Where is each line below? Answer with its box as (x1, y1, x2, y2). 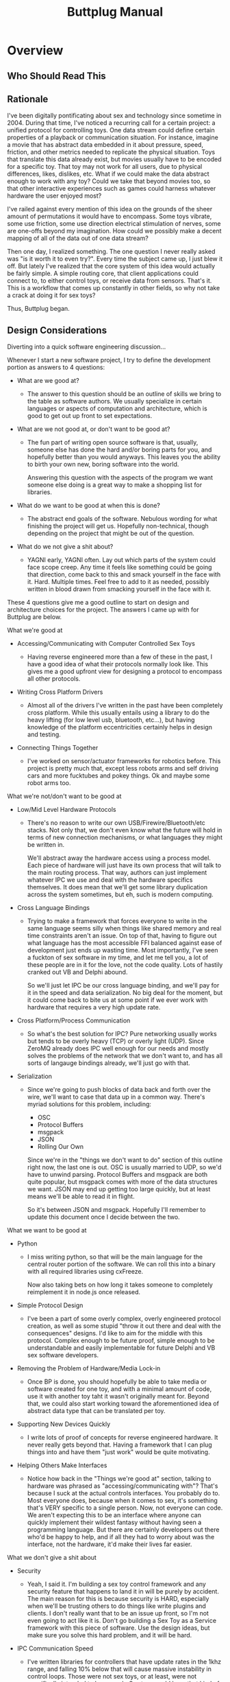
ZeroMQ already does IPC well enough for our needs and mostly (27, 1044, 209, 1053)
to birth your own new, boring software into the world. (27, 460, 179, 469)
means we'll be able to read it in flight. (27, 1192, 135, 1201)
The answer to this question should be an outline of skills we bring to (27, 390, 222, 398)
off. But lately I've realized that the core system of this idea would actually (7, 262, 216, 270)
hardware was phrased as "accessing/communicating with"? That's (27, 1482, 218, 1490)
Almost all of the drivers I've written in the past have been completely (27, 701, 223, 710)
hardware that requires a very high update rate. (27, 1003, 161, 1012)
